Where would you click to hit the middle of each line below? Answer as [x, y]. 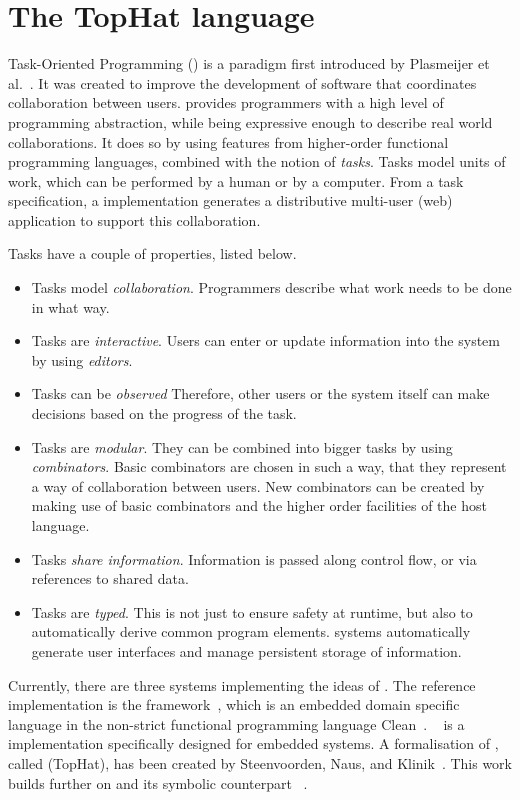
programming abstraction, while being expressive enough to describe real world [250, 121]
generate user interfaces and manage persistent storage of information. [246, 650]
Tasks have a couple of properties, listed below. [152, 253]
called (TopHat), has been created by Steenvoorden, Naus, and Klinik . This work [260, 762]
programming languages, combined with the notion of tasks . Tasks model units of [257, 161]
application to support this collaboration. [134, 219]
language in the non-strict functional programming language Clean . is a [236, 723]
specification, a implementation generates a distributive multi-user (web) [230, 200]
